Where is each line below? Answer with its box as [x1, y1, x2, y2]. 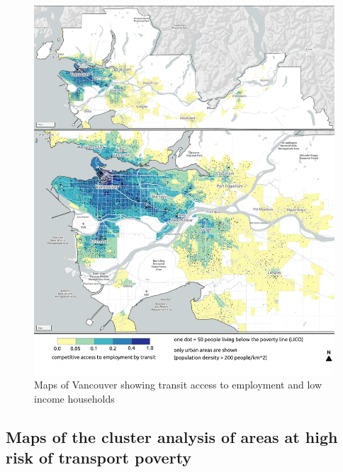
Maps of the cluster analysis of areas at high [6, 426, 338, 448]
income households [34, 391, 115, 406]
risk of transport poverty [6, 447, 192, 468]
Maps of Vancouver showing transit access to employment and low [34, 377, 322, 392]
